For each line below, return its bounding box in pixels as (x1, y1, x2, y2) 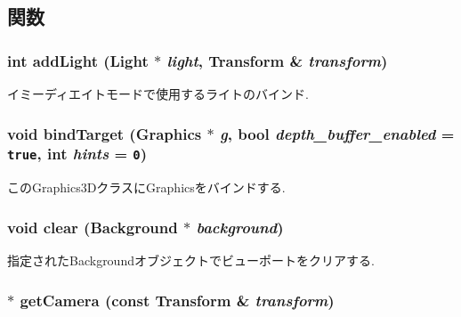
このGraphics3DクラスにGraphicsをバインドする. (7, 178, 286, 197)
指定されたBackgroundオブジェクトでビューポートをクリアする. (7, 251, 375, 270)
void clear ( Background (7, 215, 178, 238)
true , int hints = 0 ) (7, 142, 147, 165)
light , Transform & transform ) (166, 49, 388, 71)
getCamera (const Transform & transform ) (20, 289, 335, 311)
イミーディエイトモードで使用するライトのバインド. (7, 85, 309, 102)
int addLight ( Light (7, 49, 149, 71)
